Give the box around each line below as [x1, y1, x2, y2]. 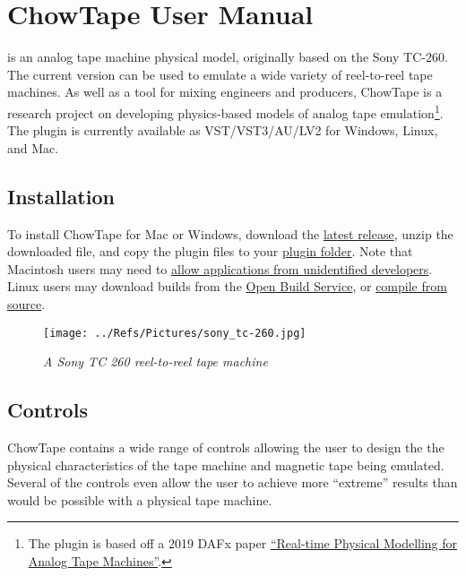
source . [7, 294, 46, 313]
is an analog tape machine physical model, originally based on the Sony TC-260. [7, 47, 448, 66]
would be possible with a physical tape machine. [7, 490, 272, 509]
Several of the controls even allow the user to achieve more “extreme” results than [7, 473, 458, 492]
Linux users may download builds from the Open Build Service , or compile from [7, 277, 447, 296]
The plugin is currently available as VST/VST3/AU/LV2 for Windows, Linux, [7, 121, 438, 140]
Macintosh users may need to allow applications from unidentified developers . [7, 259, 433, 278]
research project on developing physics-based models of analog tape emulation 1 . [7, 100, 444, 122]
